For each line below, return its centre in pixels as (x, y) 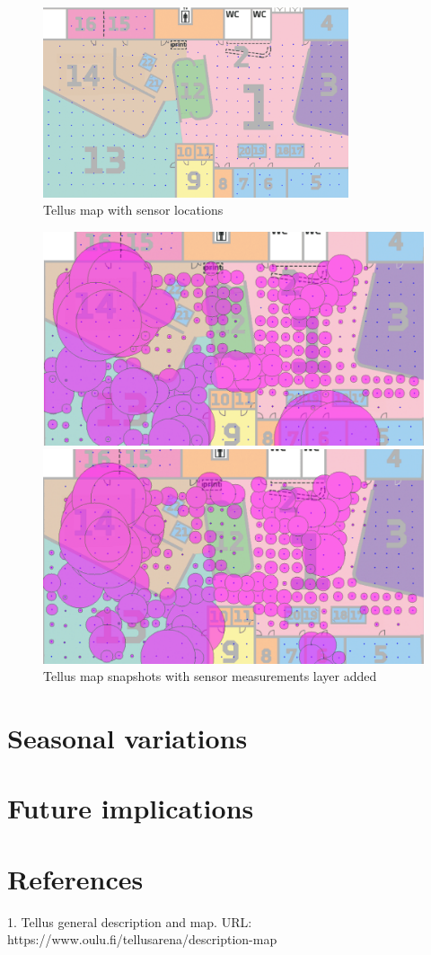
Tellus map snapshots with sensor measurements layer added (210, 676)
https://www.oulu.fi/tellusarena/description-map (142, 939)
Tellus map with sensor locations (133, 210)
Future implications (131, 808)
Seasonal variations (128, 737)
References (75, 878)
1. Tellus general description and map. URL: (130, 921)
